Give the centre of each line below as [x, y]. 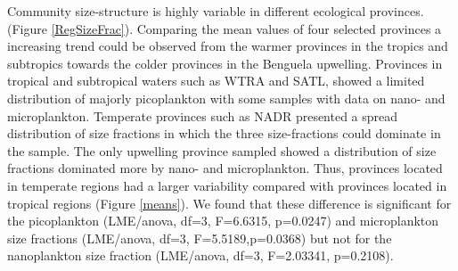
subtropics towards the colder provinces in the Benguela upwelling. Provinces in [225, 63]
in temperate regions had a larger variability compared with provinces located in [227, 185]
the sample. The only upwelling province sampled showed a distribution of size [222, 150]
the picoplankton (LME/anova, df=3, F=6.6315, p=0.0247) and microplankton [223, 221]
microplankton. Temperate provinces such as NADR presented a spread [203, 115]
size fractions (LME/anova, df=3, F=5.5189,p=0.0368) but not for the [200, 238]
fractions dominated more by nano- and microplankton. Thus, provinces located [225, 168]
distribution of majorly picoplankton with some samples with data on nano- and [226, 98]
